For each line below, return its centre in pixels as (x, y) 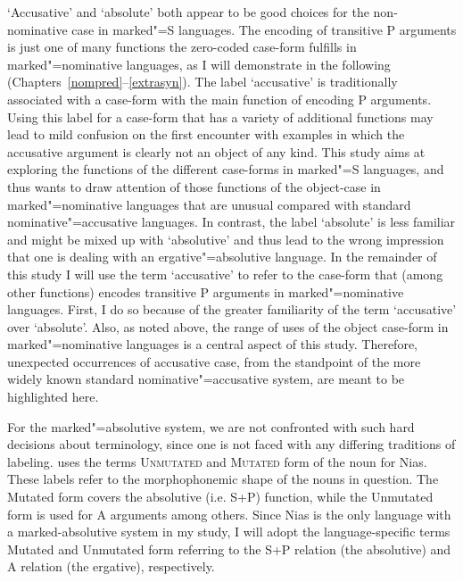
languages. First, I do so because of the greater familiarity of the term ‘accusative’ (232, 309)
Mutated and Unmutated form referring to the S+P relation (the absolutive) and (229, 549)
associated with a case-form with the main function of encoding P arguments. (219, 99)
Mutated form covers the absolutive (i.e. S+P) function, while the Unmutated (220, 497)
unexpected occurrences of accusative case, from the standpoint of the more (214, 361)
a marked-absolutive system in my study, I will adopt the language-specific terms (229, 532)
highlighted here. (53, 397)
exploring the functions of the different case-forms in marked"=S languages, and (226, 169)
